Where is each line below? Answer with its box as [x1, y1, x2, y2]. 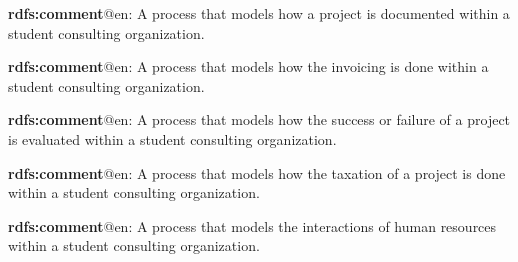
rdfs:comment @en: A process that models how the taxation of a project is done [8, 162, 506, 183]
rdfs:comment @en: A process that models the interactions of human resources [8, 215, 497, 236]
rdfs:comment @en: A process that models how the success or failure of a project [8, 109, 511, 130]
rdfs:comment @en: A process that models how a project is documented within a [8, 3, 510, 23]
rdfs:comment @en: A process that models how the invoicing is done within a [8, 56, 489, 77]
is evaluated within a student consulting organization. [8, 128, 337, 149]
